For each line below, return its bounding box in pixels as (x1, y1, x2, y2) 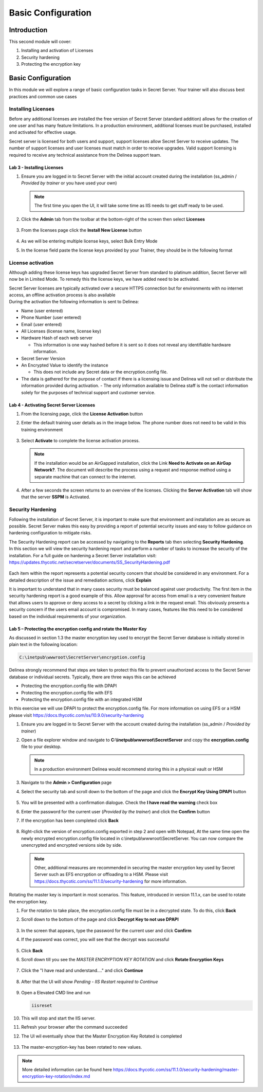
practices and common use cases (9, 93, 77, 99)
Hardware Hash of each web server (21, 335, 93, 341)
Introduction (9, 26, 48, 34)
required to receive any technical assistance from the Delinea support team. (9, 152, 162, 158)
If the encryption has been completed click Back (21, 818, 119, 823)
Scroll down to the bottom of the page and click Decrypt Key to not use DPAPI (21, 916, 179, 922)
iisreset (31, 1003, 53, 1008)
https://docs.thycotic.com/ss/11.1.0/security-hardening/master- (113, 1067, 240, 1073)
